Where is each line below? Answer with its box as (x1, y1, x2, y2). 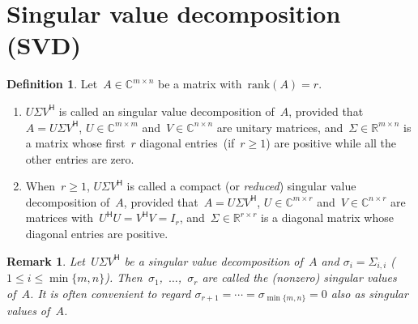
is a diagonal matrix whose (261, 209, 394, 226)
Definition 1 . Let (6, 75, 98, 92)
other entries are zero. (25, 150, 134, 167)
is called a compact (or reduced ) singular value (126, 177, 356, 194)
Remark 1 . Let (6, 252, 85, 269)
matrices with (25, 209, 94, 226)
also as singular (331, 284, 408, 301)
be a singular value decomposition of (124, 252, 303, 269)
